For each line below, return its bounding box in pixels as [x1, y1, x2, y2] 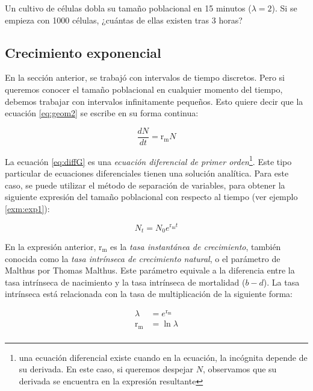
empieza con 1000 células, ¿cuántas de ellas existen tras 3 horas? [5, 13, 243, 26]
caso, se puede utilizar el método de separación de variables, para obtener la [5, 178, 285, 191]
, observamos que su [203, 363, 277, 375]
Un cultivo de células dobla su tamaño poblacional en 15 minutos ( [5, 2, 252, 14]
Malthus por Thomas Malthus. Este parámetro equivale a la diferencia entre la [5, 264, 295, 277]
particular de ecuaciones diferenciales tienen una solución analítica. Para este [5, 167, 289, 180]
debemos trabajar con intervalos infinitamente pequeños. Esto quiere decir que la [5, 95, 303, 107]
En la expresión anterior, [5, 240, 96, 252]
